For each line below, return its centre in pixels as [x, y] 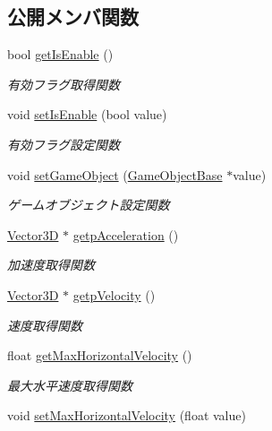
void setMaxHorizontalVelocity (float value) [127, 415]
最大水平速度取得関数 [70, 385]
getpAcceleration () [126, 234]
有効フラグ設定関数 [64, 144]
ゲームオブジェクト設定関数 [89, 205]
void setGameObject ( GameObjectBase [115, 174]
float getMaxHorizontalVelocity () [100, 355]
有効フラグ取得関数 [64, 84]
